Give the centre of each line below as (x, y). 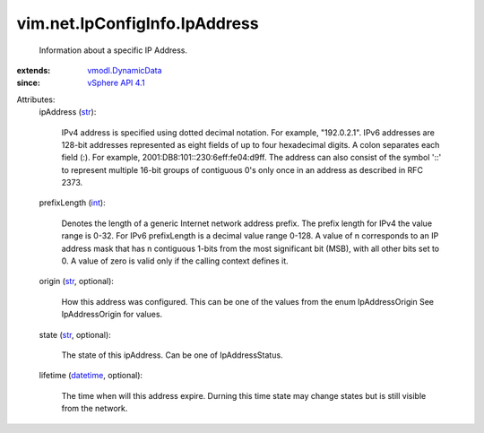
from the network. (95, 409)
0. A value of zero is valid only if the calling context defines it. (175, 261)
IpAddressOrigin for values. (112, 315)
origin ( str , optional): (76, 281)
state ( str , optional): (75, 334)
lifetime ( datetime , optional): (91, 376)
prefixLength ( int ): (73, 203)
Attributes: (36, 100)
